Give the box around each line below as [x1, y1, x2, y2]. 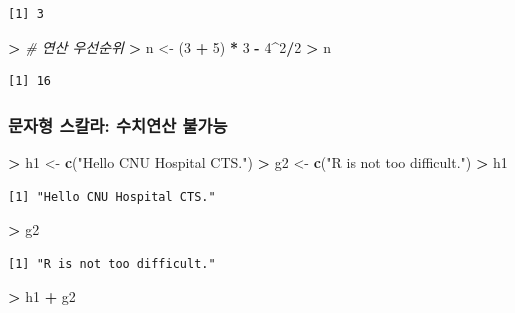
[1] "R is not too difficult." [8, 256, 216, 271]
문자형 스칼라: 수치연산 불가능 [8, 112, 228, 137]
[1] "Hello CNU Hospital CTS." [8, 189, 216, 204]
